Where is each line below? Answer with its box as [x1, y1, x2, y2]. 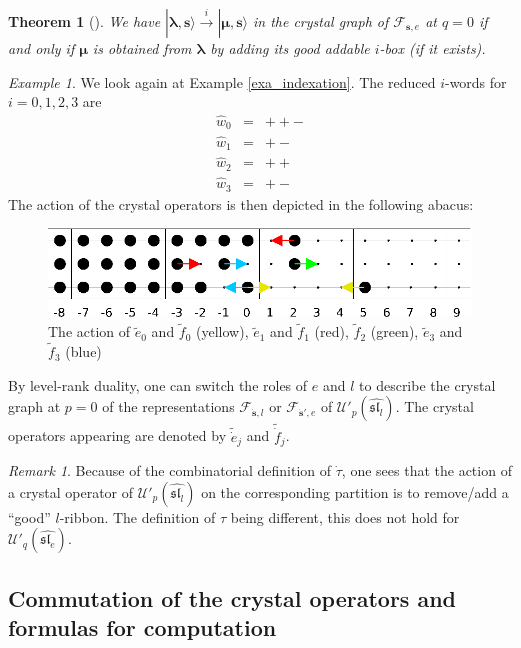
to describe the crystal [359, 374, 496, 395]
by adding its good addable [210, 38, 370, 58]
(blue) [65, 341, 102, 362]
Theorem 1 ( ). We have [8, 11, 161, 31]
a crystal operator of [8, 481, 134, 502]
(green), [370, 321, 419, 342]
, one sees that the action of [341, 460, 512, 481]
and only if [8, 38, 75, 58]
